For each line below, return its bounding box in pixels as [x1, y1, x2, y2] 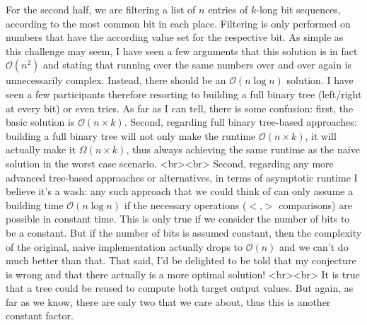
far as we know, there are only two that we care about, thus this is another [6, 294, 331, 309]
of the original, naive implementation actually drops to [6, 239, 243, 254]
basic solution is [6, 114, 75, 129]
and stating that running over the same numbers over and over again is [43, 57, 352, 72]
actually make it [6, 142, 76, 157]
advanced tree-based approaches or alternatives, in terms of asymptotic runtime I [6, 170, 358, 184]
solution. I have [286, 73, 354, 88]
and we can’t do [279, 239, 349, 254]
